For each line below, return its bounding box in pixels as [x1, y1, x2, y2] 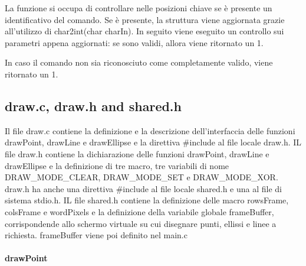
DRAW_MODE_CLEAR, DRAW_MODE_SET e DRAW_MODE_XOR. [5, 171, 278, 183]
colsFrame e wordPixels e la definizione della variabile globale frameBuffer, [5, 205, 274, 218]
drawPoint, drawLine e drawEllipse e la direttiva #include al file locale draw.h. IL [5, 136, 302, 148]
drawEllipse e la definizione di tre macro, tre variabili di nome [5, 159, 229, 171]
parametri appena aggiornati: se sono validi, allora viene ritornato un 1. [5, 36, 264, 48]
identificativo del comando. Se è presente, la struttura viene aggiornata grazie [5, 13, 285, 25]
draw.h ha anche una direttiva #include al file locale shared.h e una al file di [5, 182, 282, 194]
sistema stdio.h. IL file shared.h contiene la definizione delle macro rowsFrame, [5, 194, 289, 206]
